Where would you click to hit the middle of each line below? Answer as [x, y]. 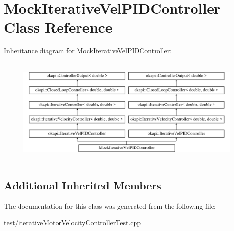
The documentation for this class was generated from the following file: [110, 206]
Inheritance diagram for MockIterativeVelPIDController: [88, 51]
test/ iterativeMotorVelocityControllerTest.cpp [73, 222]
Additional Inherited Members [83, 185]
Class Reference [58, 27]
